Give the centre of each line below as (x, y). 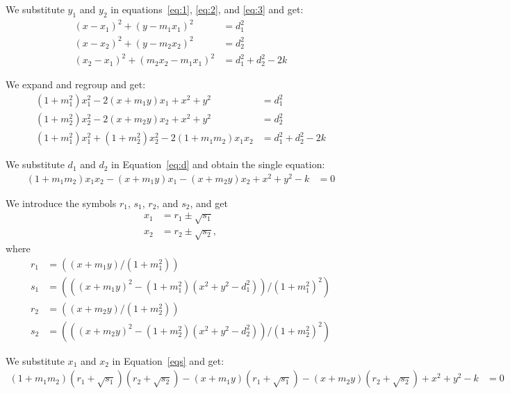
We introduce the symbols (61, 203)
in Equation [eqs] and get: (168, 360)
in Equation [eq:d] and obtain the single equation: (218, 164)
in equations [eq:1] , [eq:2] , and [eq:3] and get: (207, 9)
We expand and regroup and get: (76, 84)
